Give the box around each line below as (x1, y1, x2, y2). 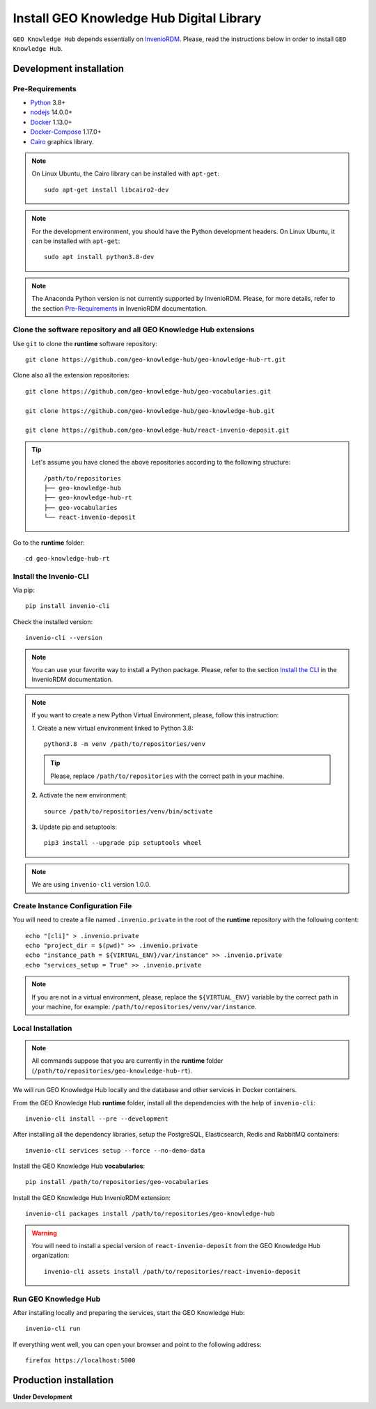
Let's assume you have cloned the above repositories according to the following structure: (31, 458, 291, 467)
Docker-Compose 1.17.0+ (30, 127, 102, 136)
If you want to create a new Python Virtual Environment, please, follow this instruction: (31, 711, 279, 719)
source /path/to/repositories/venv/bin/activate (44, 807, 213, 815)
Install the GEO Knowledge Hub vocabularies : (13, 1162, 146, 1170)
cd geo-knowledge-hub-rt (25, 554, 110, 562)
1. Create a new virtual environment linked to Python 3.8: (31, 724, 194, 732)
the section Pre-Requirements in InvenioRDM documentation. (31, 304, 207, 313)
